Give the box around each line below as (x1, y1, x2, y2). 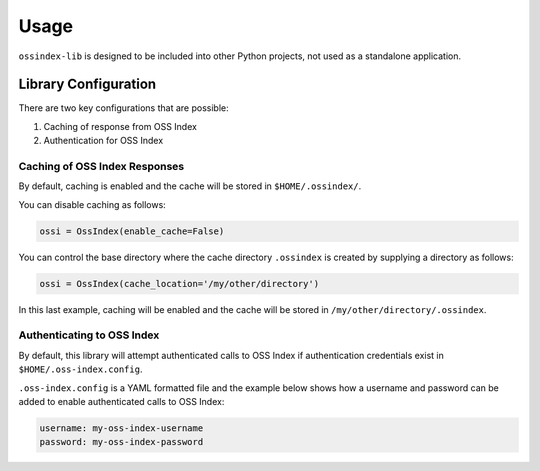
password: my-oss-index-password (39, 436, 204, 448)
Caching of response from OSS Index (43, 120, 197, 132)
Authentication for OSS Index (43, 135, 164, 147)
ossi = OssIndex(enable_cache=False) (39, 225, 225, 237)
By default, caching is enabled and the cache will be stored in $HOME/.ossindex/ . (18, 180, 362, 192)
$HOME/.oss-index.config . (18, 363, 143, 375)
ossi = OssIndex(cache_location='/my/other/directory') (39, 278, 320, 289)
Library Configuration (18, 76, 157, 93)
